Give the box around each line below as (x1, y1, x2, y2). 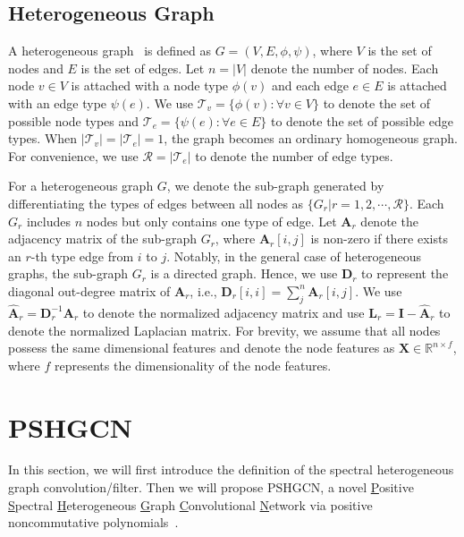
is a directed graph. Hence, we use (150, 264, 338, 283)
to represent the (361, 264, 449, 283)
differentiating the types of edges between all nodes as (8, 193, 304, 212)
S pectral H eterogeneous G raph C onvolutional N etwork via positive (8, 495, 373, 514)
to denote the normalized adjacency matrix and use (82, 303, 365, 321)
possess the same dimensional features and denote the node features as (8, 338, 395, 357)
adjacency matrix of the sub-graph (8, 229, 197, 248)
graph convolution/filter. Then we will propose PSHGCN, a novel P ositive (8, 478, 414, 497)
